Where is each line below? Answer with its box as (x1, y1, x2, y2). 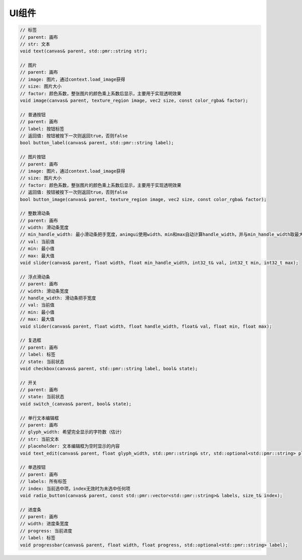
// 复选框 (20, 338, 41, 343)
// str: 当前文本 (20, 436, 59, 442)
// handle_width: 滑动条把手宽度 (20, 295, 96, 301)
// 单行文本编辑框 (20, 415, 59, 421)
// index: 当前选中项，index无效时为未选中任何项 (20, 485, 131, 491)
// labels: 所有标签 (20, 479, 67, 484)
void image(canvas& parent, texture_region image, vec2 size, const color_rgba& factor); (20, 98, 249, 103)
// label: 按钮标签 (20, 126, 64, 132)
